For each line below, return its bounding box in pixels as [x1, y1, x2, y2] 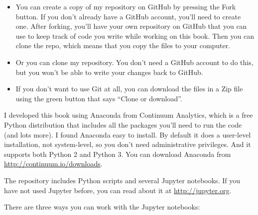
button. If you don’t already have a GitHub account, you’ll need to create [15, 11, 241, 21]
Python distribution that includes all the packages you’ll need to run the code [4, 119, 242, 130]
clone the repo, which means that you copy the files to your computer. [15, 40, 231, 51]
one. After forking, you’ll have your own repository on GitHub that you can [15, 21, 247, 31]
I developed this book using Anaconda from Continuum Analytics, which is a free [4, 110, 253, 120]
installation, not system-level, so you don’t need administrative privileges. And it [4, 139, 251, 149]
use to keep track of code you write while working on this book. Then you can [15, 30, 254, 41]
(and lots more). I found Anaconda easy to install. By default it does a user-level [4, 129, 251, 140]
